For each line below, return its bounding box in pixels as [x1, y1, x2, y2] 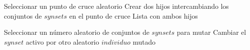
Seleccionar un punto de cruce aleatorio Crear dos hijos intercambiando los [4, 1, 229, 11]
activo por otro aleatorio [26, 36, 99, 47]
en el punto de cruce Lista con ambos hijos [69, 10, 198, 21]
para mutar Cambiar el [177, 27, 246, 37]
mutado [133, 36, 156, 47]
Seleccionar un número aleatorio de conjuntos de [4, 27, 150, 37]
